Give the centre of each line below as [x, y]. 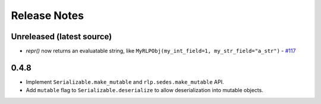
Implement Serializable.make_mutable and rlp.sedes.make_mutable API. [125, 82]
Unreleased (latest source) [62, 37]
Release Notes [48, 15]
